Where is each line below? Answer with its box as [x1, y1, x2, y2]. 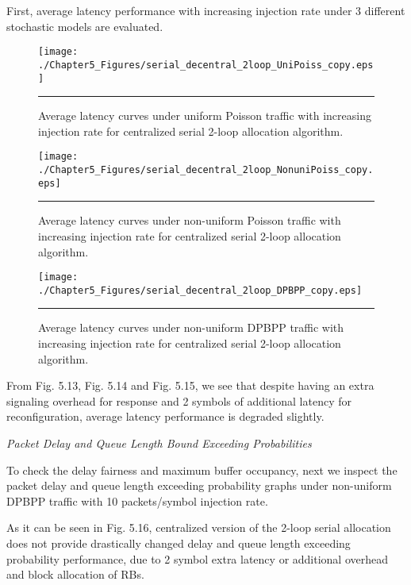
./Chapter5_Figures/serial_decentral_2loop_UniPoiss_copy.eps [38, 59, 374, 71]
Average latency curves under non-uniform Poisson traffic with [38, 212, 341, 229]
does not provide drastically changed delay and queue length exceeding [6, 534, 351, 551]
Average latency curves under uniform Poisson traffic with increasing [38, 107, 371, 124]
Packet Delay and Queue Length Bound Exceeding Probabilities [6, 434, 312, 451]
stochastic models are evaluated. [6, 17, 163, 34]
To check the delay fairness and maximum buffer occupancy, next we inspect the [6, 461, 398, 478]
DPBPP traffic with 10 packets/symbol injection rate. [6, 492, 268, 509]
